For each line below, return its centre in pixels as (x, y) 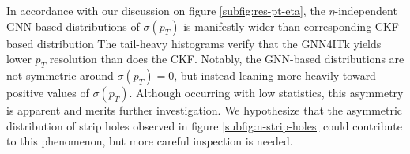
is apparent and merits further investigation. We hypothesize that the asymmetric (205, 109)
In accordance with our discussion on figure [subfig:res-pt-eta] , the (166, 10)
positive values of (48, 92)
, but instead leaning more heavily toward (275, 75)
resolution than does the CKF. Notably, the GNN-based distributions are (227, 59)
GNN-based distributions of (73, 26)
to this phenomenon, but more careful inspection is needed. (150, 141)
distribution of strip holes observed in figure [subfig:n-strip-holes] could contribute (204, 125)
